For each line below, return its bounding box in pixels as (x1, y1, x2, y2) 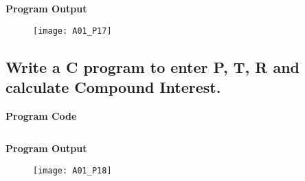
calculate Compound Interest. (5, 76, 221, 98)
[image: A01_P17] (33, 25, 112, 36)
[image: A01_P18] (33, 166, 112, 176)
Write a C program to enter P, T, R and (5, 56, 300, 77)
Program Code (5, 108, 77, 123)
